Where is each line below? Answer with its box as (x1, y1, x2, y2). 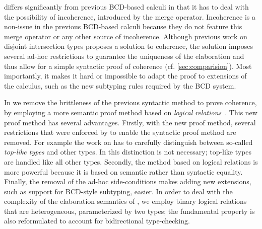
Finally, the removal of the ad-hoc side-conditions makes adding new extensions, (4, 176, 251, 187)
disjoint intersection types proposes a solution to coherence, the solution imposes (4, 41, 253, 51)
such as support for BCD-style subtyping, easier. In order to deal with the (4, 186, 233, 196)
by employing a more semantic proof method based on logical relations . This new (4, 107, 257, 117)
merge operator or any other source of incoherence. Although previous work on (4, 31, 247, 41)
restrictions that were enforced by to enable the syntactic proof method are (4, 127, 236, 137)
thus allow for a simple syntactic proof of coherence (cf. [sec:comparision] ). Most (4, 60, 252, 71)
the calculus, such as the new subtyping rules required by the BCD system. (4, 80, 236, 91)
